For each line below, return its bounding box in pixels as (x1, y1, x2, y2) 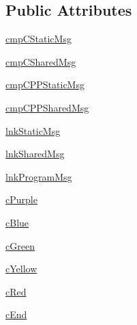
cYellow (5, 261, 37, 276)
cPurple (5, 192, 37, 207)
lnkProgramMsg (5, 169, 72, 183)
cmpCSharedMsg (5, 54, 76, 68)
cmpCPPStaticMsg (5, 77, 85, 92)
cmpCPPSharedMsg (5, 100, 89, 114)
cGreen (5, 238, 35, 252)
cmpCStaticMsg (5, 31, 72, 46)
